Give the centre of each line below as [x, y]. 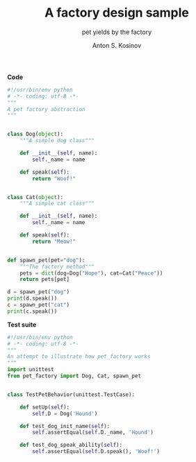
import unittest [31, 370]
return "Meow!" [54, 241]
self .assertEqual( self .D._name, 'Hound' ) [93, 433]
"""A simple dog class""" [57, 141]
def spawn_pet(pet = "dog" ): [46, 260]
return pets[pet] [45, 280]
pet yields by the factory [117, 32]
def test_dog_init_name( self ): [65, 426]
